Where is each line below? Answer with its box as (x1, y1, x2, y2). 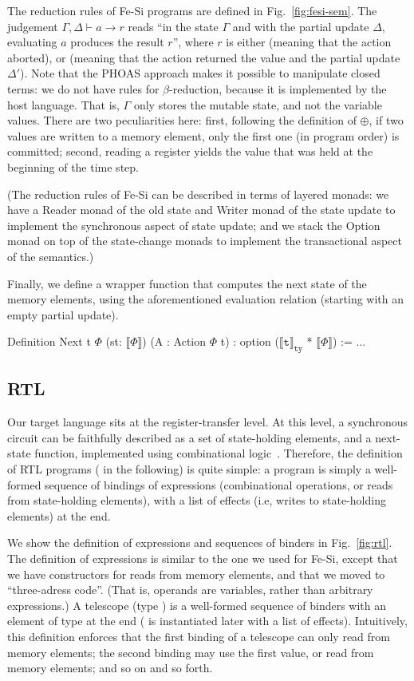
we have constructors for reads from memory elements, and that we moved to (7, 565, 385, 582)
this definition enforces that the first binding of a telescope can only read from (7, 628, 390, 644)
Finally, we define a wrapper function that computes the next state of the (7, 275, 367, 291)
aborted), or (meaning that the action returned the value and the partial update (7, 49, 400, 65)
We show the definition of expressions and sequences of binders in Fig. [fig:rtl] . (7, 534, 392, 551)
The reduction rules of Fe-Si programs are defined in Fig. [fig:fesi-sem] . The (7, 2, 377, 18)
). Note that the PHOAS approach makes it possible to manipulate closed (20, 65, 380, 81)
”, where (172, 34, 214, 50)
